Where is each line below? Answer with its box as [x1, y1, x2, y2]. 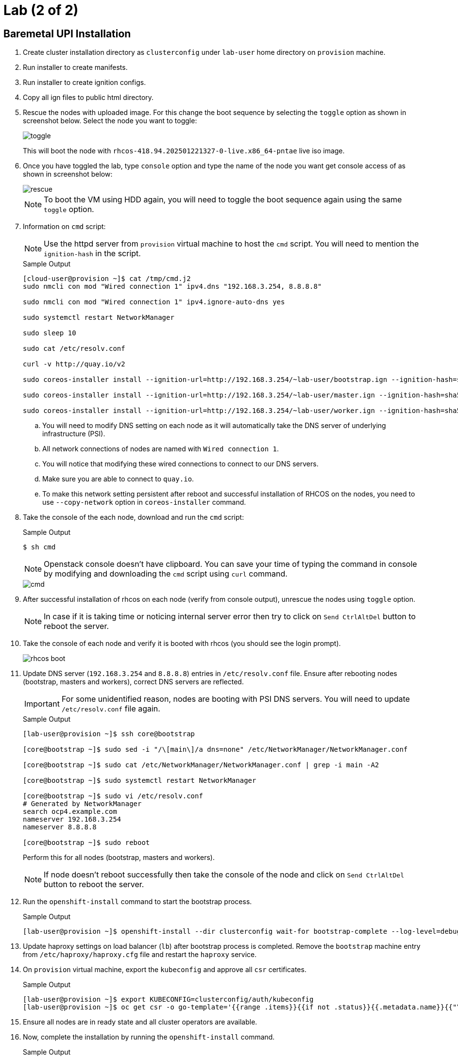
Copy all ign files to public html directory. [23, 93, 154, 102]
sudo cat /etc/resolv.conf [23, 345, 125, 353]
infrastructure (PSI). [42, 430, 105, 438]
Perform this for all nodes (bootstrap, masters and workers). [23, 853, 215, 862]
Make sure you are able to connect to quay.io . [42, 475, 194, 483]
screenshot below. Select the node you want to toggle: [23, 116, 197, 125]
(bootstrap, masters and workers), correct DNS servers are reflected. [23, 678, 244, 686]
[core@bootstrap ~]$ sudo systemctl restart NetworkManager [23, 777, 256, 785]
